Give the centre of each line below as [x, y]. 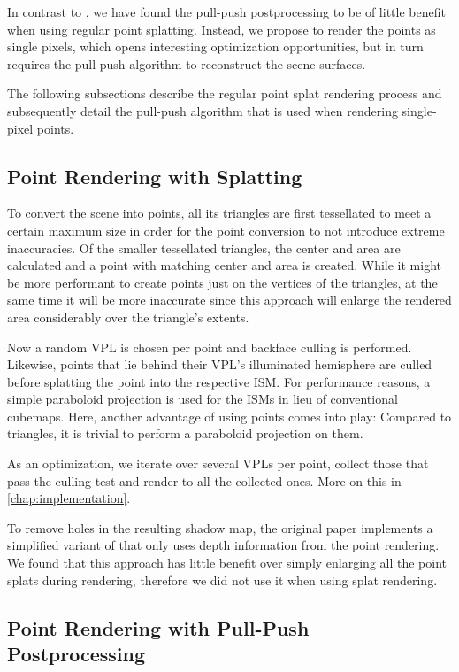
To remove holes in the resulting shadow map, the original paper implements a [220, 527]
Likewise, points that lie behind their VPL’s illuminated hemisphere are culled [220, 364]
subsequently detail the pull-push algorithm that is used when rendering [203, 110]
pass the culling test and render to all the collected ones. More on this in [204, 480]
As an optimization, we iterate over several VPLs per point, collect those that [218, 463]
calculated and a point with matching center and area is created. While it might [224, 265]
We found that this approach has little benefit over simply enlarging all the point [227, 563]
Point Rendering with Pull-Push [158, 627]
